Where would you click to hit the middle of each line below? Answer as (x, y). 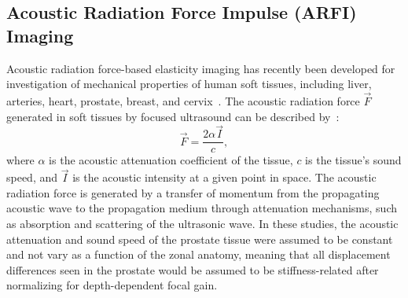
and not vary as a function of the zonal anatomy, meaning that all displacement (198, 254)
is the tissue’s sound (353, 160)
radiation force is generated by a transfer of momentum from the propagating (193, 192)
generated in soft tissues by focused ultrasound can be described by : (173, 116)
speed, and (32, 177)
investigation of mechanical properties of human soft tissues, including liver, (189, 84)
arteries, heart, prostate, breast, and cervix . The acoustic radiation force (183, 101)
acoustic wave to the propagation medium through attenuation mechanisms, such (202, 208)
